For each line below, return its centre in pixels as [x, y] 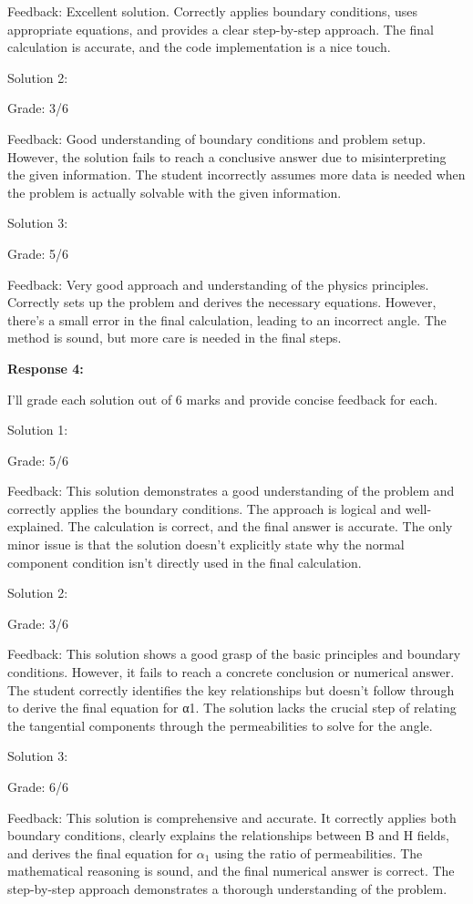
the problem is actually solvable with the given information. [175, 192]
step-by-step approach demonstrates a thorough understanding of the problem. [227, 888]
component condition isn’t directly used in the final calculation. [185, 562]
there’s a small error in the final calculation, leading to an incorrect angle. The [227, 319]
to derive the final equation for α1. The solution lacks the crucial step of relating [232, 708]
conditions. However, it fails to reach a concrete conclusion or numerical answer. [231, 672]
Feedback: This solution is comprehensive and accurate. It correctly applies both [232, 817]
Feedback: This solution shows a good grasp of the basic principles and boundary [234, 654]
